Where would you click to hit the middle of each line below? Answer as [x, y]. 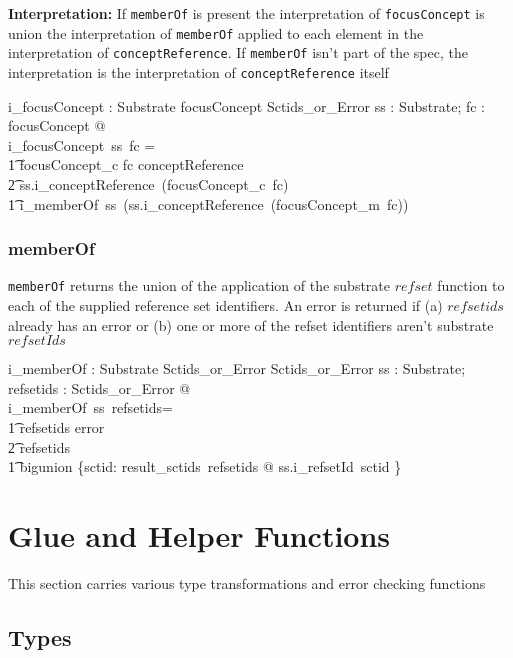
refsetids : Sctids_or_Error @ [99, 387]
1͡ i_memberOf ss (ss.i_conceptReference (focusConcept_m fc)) [208, 203]
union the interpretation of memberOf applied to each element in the [216, 32]
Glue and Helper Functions [199, 535]
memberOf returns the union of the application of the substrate [199, 285]
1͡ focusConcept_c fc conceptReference [126, 164]
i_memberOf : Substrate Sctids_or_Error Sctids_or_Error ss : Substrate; [237, 368]
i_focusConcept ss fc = [82, 144]
